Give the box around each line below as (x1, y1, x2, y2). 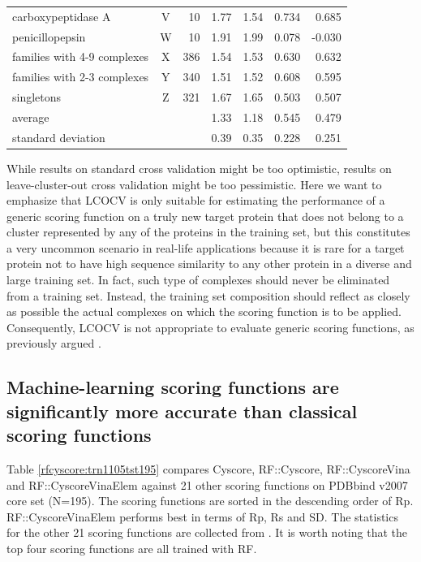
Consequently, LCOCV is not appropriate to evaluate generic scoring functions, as (6, 318, 415, 335)
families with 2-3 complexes (12, 68, 149, 85)
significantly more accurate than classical (6, 398, 358, 423)
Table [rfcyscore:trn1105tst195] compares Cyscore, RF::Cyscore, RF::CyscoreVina (6, 460, 410, 478)
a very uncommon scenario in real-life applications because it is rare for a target (6, 239, 405, 256)
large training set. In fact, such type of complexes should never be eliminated (6, 271, 390, 288)
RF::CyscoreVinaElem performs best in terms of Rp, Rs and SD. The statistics (6, 508, 398, 525)
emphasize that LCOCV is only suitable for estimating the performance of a (6, 192, 385, 209)
